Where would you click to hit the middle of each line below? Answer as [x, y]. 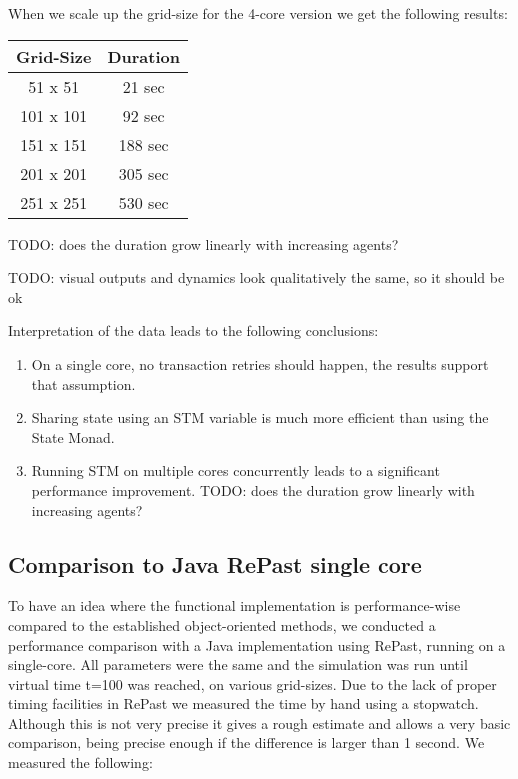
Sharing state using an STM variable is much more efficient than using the [260, 417]
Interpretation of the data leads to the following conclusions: [193, 330]
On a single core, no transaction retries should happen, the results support [260, 363]
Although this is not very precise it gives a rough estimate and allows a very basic [259, 722]
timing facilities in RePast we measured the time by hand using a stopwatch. [243, 703]
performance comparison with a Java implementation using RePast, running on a [257, 644]
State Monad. [73, 436]
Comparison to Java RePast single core [215, 563]
